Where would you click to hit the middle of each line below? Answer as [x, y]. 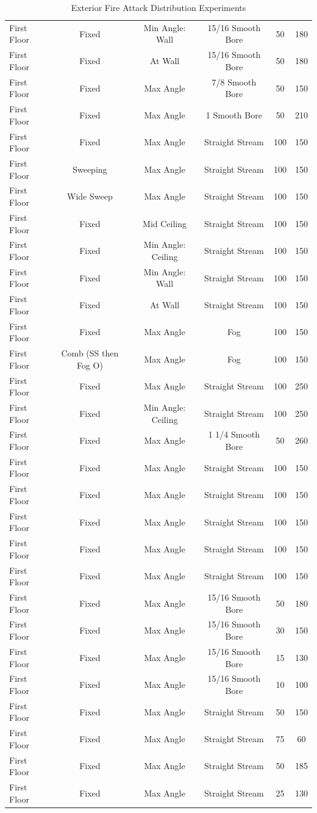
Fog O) [90, 365]
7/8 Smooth [234, 81]
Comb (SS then [90, 353]
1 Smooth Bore [234, 114]
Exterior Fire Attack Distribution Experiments [158, 7]
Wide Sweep [90, 196]
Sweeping [90, 169]
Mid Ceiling [165, 223]
